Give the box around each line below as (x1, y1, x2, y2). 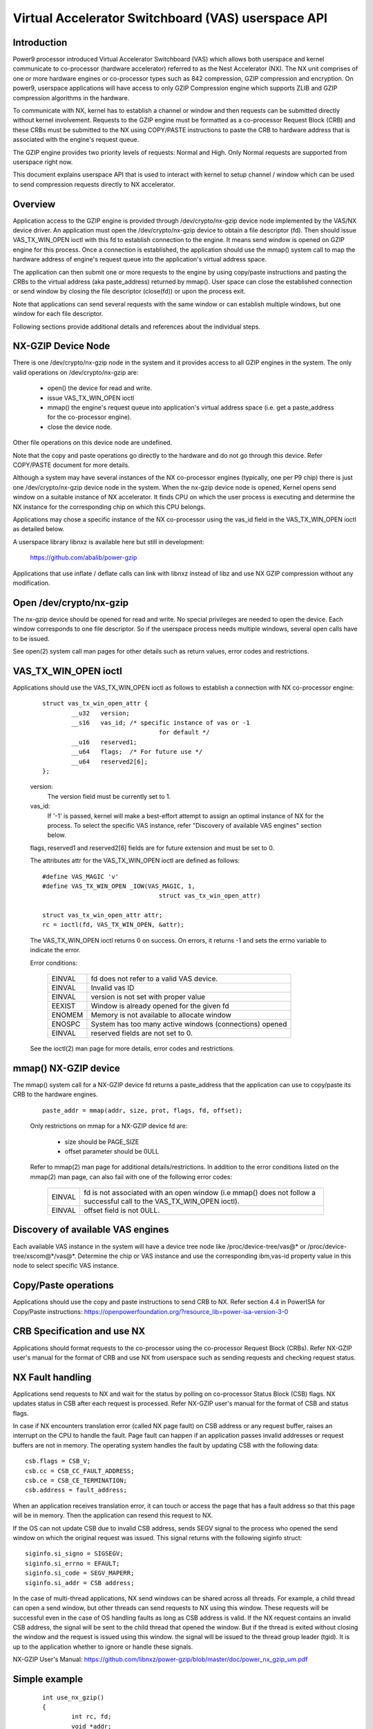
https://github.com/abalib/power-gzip (30, 553, 137, 562)
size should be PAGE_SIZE (64, 1138, 140, 1146)
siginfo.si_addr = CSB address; (25, 1579, 135, 1587)
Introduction (12, 37, 68, 48)
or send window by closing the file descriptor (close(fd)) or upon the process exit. (12, 287, 246, 295)
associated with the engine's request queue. (12, 136, 140, 144)
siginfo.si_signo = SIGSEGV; (25, 1550, 124, 1557)
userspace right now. (12, 158, 73, 166)
